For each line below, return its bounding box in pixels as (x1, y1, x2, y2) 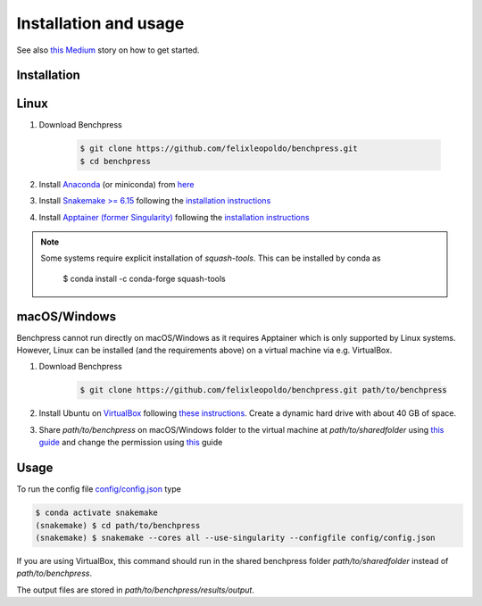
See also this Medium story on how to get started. (16, 45, 200, 55)
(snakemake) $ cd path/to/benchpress (35, 520, 201, 530)
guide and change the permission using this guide (38, 437, 223, 448)
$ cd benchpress (79, 156, 152, 166)
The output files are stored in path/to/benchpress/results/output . (16, 585, 254, 595)
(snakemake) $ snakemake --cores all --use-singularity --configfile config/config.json (35, 532, 436, 543)
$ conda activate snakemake (35, 508, 158, 518)
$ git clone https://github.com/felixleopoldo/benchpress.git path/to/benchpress (79, 385, 448, 395)
